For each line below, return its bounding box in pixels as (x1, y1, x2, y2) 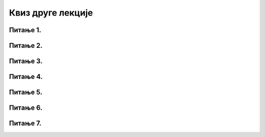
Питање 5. (9, 88, 43, 97)
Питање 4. (9, 73, 43, 81)
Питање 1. (9, 26, 42, 34)
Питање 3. (9, 57, 43, 65)
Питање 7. (9, 119, 42, 128)
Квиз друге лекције (9, 7, 93, 18)
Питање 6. (9, 104, 43, 112)
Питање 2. (9, 41, 43, 50)
